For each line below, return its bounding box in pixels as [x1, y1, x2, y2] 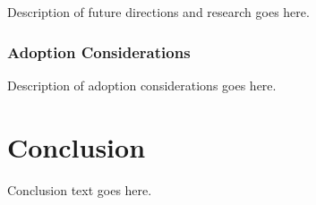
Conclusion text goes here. [7, 180, 152, 199]
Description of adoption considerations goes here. [7, 75, 277, 94]
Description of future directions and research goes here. [7, 3, 310, 21]
